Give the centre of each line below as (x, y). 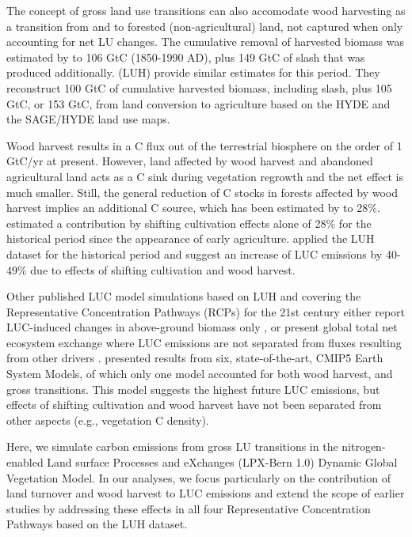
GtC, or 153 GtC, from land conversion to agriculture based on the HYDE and (198, 103)
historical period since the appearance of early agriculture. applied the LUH (191, 238)
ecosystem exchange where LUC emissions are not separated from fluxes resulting (204, 342)
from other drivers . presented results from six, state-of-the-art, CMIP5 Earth (195, 358)
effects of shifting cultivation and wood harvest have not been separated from (194, 405)
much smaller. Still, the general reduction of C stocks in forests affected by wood (202, 192)
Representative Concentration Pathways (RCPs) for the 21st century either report (206, 311)
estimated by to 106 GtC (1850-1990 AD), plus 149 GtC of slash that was (186, 57)
